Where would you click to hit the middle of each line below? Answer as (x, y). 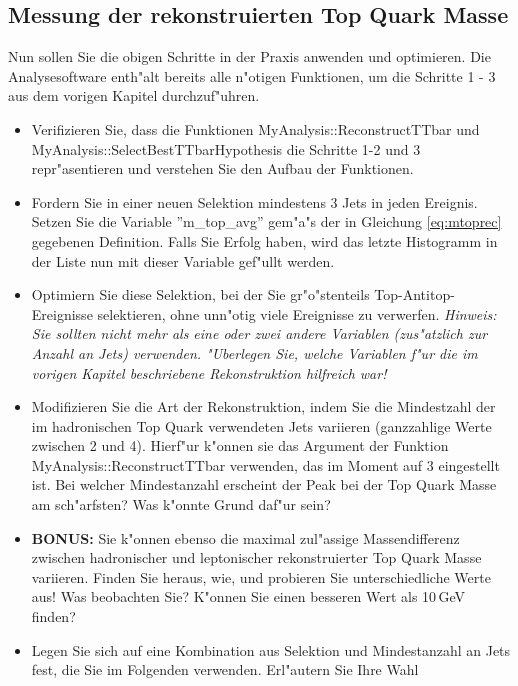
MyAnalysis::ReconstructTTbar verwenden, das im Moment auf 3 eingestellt (265, 464)
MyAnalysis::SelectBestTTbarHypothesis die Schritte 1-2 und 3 (226, 148)
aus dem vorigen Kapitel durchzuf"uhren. (134, 95)
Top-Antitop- (414, 294)
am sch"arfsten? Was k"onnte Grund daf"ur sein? (181, 504)
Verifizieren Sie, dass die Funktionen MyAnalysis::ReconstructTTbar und (255, 128)
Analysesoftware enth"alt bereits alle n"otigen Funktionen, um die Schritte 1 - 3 (252, 75)
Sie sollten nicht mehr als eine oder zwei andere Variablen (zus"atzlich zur (259, 333)
